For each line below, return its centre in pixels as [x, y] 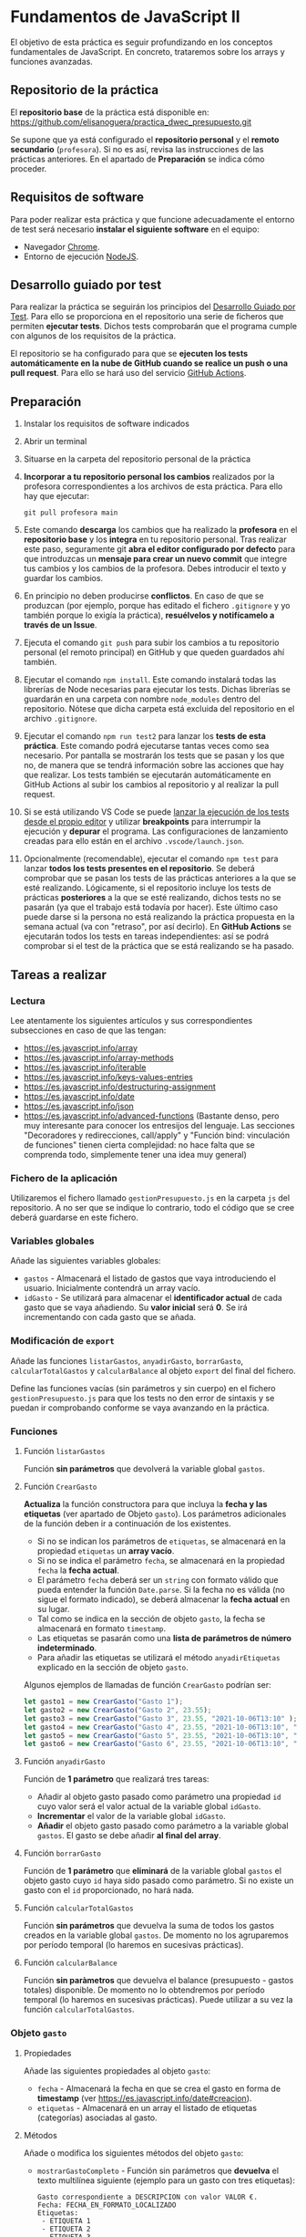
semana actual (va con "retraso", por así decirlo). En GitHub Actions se [158, 927]
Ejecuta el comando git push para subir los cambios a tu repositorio [151, 643]
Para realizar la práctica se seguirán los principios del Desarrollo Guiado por [153, 307]
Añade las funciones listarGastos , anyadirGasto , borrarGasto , [127, 1360]
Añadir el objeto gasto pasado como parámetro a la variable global [163, 1826]
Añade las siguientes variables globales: [86, 1261]
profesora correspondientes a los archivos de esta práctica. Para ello [153, 486]
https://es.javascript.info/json [79, 1106]
